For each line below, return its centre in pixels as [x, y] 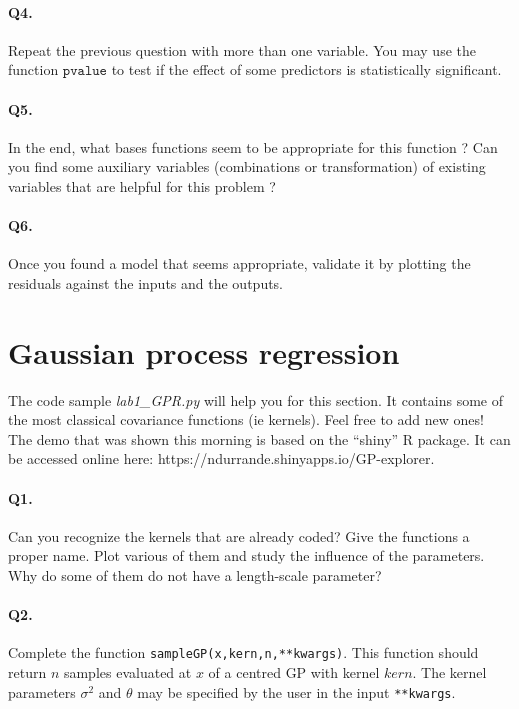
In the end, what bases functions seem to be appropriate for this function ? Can [253, 146]
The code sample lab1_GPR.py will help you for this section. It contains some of [255, 399]
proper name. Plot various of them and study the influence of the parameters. [246, 555]
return [27, 672]
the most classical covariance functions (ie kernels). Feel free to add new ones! [246, 419]
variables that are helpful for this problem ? [142, 185]
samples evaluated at [127, 672]
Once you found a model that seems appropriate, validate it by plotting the [239, 263]
